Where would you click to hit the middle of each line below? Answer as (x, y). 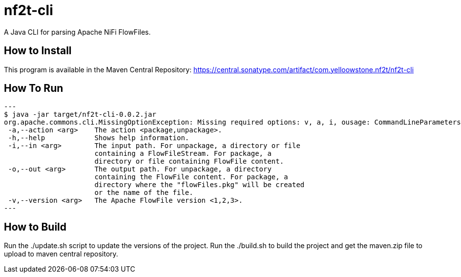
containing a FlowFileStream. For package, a (183, 154)
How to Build (35, 227)
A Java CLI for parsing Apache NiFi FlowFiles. (77, 32)
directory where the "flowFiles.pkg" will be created (199, 185)
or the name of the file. (144, 193)
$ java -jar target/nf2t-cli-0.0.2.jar (80, 115)
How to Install (38, 51)
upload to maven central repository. (61, 254)
